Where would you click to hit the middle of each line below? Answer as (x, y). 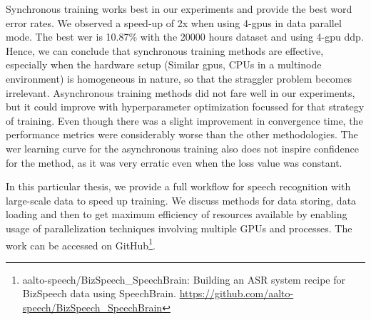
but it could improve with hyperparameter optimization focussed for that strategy (185, 107)
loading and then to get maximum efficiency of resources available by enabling (177, 214)
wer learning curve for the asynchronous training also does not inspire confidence (182, 148)
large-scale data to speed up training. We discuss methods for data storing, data (181, 200)
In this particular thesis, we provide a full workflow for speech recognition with (178, 186)
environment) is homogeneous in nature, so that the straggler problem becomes (179, 78)
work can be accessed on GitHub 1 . (81, 244)
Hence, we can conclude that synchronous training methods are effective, (165, 50)
